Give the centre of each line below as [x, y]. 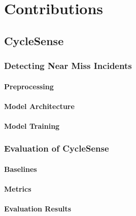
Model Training [32, 125]
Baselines [21, 169]
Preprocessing [29, 86]
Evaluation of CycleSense [57, 148]
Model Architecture [39, 106]
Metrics [18, 189]
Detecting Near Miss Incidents [68, 66]
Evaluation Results [38, 209]
